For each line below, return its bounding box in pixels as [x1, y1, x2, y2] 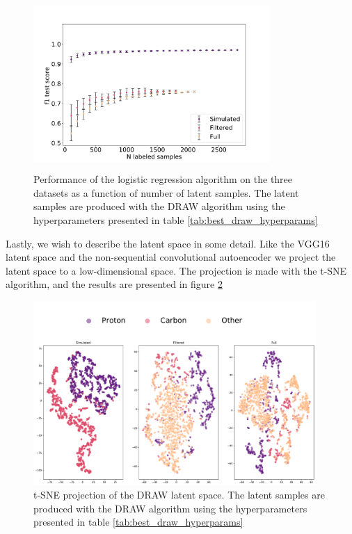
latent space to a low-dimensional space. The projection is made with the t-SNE [6, 263, 347, 277]
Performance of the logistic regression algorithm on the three [33, 172, 293, 186]
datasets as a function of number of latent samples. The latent [33, 185, 299, 200]
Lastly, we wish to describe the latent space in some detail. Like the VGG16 [6, 236, 330, 250]
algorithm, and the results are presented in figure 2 [6, 277, 223, 291]
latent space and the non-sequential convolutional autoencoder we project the [6, 250, 336, 264]
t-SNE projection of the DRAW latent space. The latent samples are [33, 487, 325, 502]
